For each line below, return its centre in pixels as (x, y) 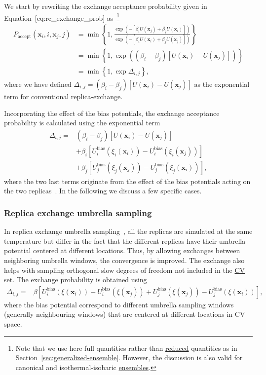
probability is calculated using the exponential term (82, 123)
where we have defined (38, 84)
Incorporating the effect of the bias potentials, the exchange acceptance (112, 113)
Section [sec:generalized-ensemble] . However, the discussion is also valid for (129, 357)
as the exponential (222, 84)
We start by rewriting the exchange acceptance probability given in (106, 6)
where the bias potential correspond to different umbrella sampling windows (119, 304)
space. (13, 324)
